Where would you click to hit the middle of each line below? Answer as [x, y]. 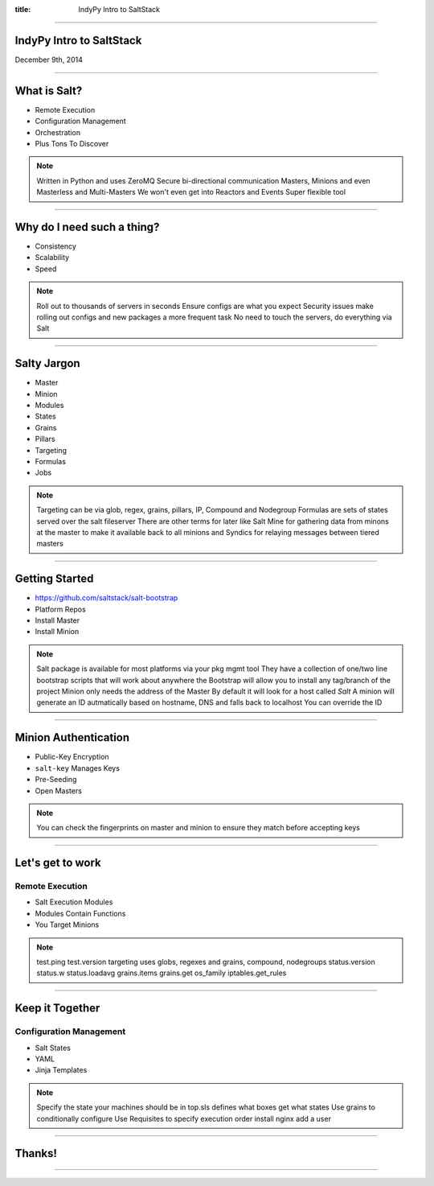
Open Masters [58, 791]
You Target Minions [67, 925]
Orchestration [57, 132]
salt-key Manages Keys [78, 768]
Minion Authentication [72, 737]
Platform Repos [60, 609]
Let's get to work [58, 863]
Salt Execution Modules [74, 902]
